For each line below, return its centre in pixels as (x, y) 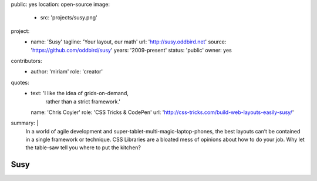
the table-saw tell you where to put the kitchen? (83, 148)
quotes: (20, 82)
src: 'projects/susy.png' (69, 18)
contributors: (26, 61)
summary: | (25, 123)
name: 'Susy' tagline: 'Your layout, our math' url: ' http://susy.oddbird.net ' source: (129, 42)
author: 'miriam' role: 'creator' (67, 72)
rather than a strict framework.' (83, 101)
